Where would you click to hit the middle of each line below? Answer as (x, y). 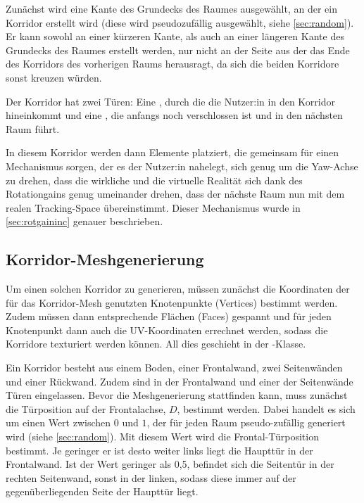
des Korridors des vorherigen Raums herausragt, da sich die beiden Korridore (172, 64)
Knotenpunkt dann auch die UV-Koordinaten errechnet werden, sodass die (167, 330)
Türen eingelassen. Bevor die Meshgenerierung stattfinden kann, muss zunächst (177, 395)
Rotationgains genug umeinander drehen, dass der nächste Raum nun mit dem (175, 194)
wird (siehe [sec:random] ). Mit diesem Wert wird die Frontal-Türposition (162, 437)
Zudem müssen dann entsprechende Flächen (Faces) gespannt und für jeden (169, 316)
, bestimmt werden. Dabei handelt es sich (266, 408)
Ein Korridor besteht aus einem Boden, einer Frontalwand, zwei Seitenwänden (174, 368)
